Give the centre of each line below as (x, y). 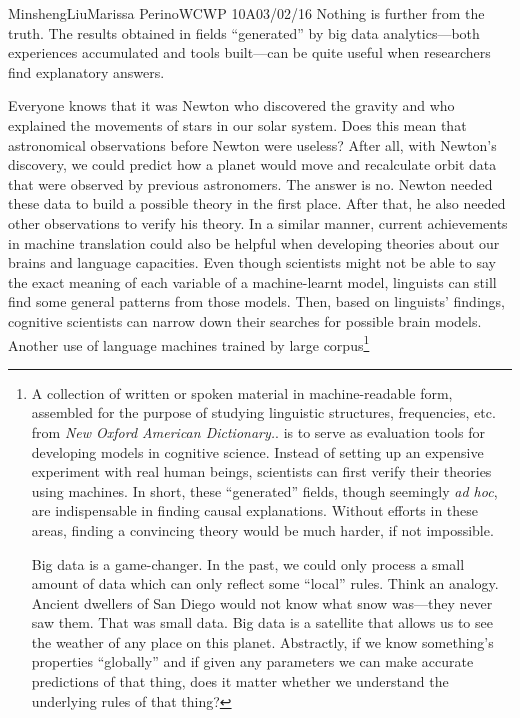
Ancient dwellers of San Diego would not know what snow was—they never (262, 602)
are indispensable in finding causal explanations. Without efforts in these (255, 510)
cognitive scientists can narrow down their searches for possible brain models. (245, 320)
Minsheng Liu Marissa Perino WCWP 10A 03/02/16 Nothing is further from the (246, 13)
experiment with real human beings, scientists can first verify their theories (261, 471)
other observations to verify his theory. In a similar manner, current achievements (258, 222)
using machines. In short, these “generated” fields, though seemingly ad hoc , (264, 490)
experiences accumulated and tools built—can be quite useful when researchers (249, 52)
